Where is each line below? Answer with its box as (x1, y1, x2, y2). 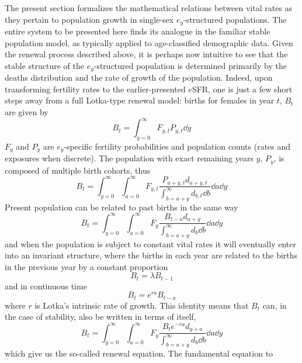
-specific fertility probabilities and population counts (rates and (64, 140, 291, 152)
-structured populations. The (183, 13, 287, 25)
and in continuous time (5, 279, 87, 292)
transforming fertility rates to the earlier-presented (5, 82, 186, 95)
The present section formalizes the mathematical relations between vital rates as (5, 2, 293, 13)
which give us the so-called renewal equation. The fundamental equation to (5, 347, 273, 359)
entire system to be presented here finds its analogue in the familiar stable (5, 25, 270, 37)
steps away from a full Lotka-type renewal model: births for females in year (5, 94, 275, 106)
